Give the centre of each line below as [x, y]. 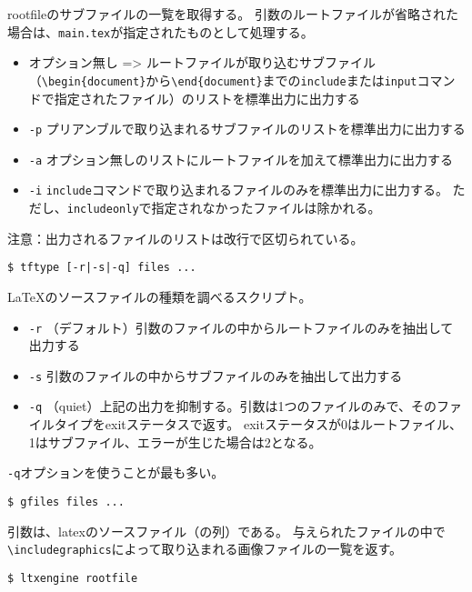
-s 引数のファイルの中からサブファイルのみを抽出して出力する [216, 375]
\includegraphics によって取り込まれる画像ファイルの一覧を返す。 [205, 549]
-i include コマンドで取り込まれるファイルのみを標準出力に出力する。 [238, 190]
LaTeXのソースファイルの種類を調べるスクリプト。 [160, 296]
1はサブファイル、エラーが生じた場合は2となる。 [175, 441]
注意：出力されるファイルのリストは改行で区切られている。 [186, 238]
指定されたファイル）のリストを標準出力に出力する [207, 98]
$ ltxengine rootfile [73, 578]
